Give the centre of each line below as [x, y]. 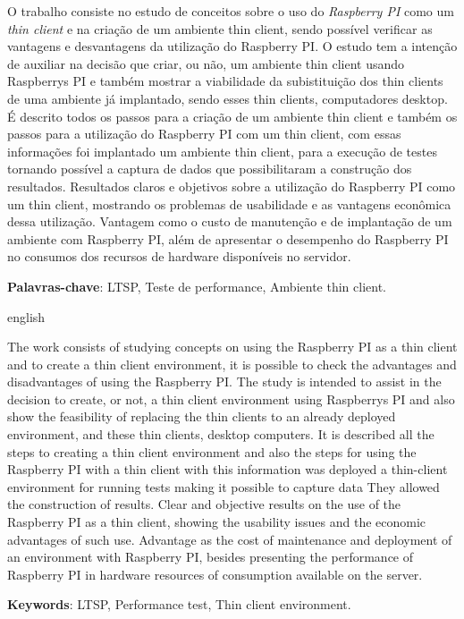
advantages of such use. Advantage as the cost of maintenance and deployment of [230, 539]
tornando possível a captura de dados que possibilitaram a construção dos [210, 169]
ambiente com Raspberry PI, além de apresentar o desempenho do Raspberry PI [228, 238]
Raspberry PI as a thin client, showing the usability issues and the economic [217, 522]
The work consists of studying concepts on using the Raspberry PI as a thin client [232, 347]
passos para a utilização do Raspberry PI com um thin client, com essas [204, 134]
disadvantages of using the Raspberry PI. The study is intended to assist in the [224, 382]
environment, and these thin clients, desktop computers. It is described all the [221, 434]
